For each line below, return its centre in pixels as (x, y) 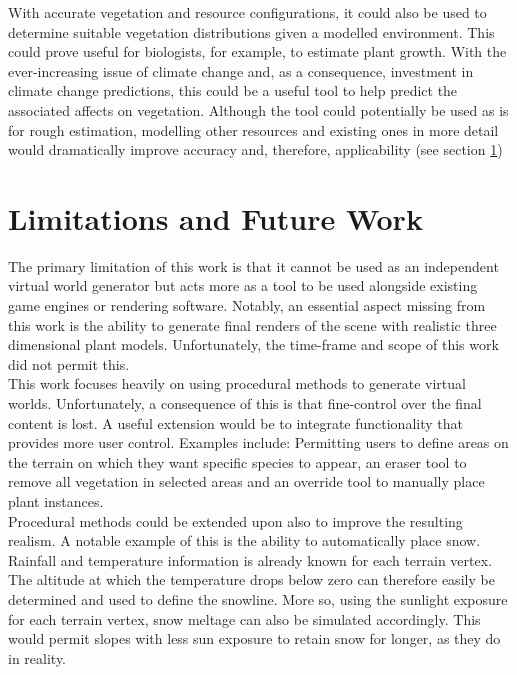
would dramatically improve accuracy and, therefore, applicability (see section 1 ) (255, 149)
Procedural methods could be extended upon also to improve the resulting (235, 520)
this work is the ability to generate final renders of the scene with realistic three (252, 324)
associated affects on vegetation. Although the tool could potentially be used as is (258, 109)
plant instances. (56, 501)
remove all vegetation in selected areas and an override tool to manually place (246, 481)
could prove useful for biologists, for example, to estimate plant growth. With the (257, 51)
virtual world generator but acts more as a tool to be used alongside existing (243, 285)
